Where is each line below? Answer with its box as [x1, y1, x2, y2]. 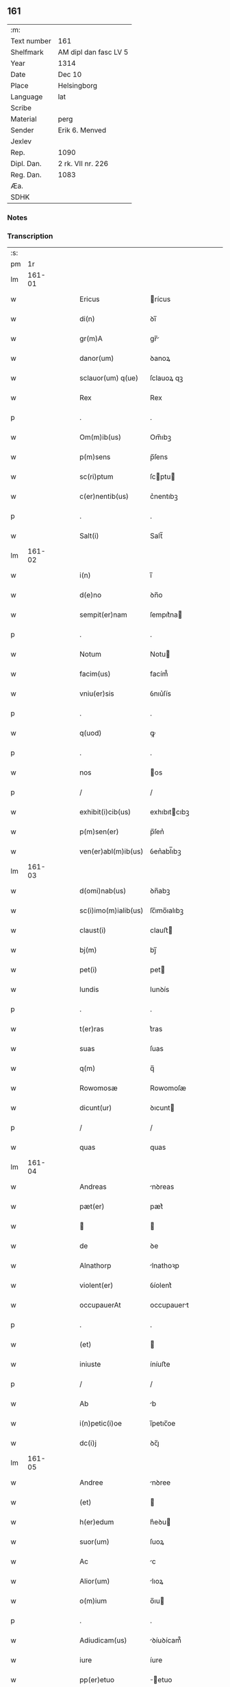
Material [10, 114, 37, 123]
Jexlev [10, 137, 32, 146]
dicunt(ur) [79, 1103, 112, 1113]
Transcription [7, 231, 53, 241]
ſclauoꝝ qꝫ [150, 373, 183, 383]
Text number [10, 36, 51, 45]
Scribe [10, 103, 32, 113]
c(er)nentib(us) [79, 492, 129, 502]
